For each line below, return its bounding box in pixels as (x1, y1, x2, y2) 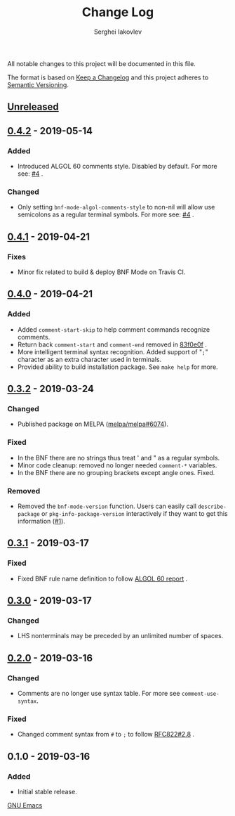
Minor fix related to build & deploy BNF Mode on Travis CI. (17, 268, 186, 276)
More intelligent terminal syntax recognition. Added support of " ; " (17, 347, 208, 356)
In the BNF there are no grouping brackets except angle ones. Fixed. (17, 468, 215, 477)
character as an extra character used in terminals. (17, 355, 162, 363)
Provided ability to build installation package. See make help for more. (17, 363, 219, 371)
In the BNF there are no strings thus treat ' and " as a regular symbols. (17, 453, 220, 462)
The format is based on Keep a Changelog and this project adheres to (7, 73, 209, 82)
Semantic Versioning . (7, 80, 69, 89)
